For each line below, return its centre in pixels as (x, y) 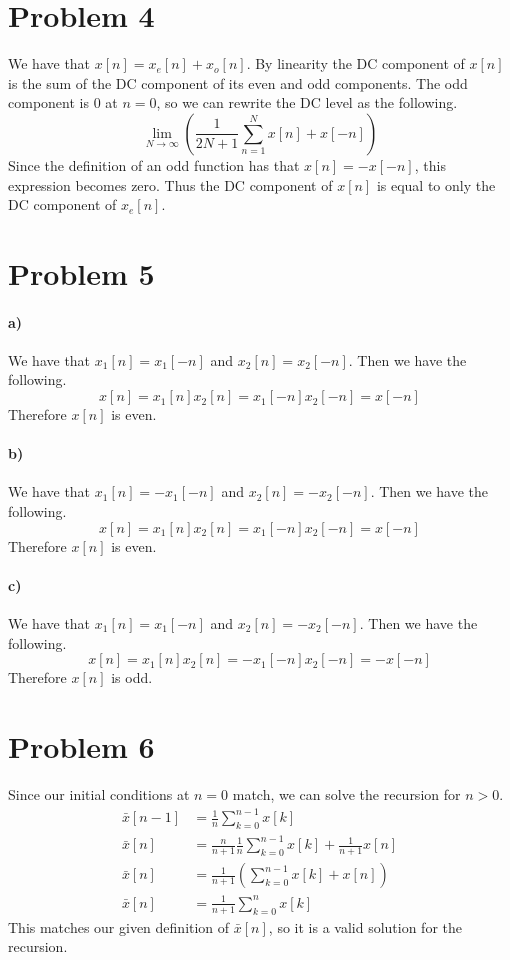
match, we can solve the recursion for (346, 793)
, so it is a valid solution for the (365, 926)
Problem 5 (81, 272)
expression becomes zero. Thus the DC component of (170, 184)
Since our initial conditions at (99, 793)
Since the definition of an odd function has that (154, 164)
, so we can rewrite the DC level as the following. (307, 102)
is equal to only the (436, 184)
